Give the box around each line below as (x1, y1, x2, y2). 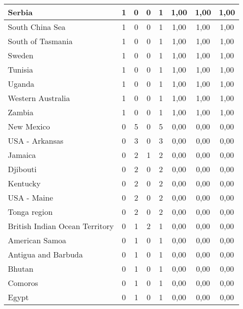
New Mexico (8, 121, 50, 132)
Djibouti (8, 163, 37, 175)
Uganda (8, 78, 34, 89)
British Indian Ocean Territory (8, 220, 114, 232)
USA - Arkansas (8, 135, 64, 146)
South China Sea (8, 21, 66, 32)
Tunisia (8, 64, 33, 75)
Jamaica (8, 149, 36, 160)
